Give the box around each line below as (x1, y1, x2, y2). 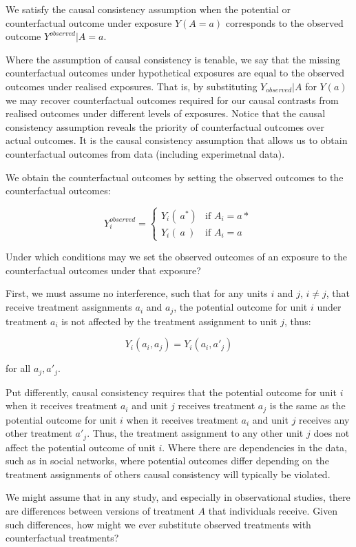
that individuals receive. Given (208, 504, 338, 518)
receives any (299, 412, 350, 426)
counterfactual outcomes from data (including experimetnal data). (6, 146, 285, 161)
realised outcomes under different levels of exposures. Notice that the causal (6, 106, 326, 121)
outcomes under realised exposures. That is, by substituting (6, 79, 258, 93)
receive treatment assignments (6, 300, 132, 314)
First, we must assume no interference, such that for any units (6, 286, 268, 300)
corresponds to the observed (225, 15, 344, 30)
